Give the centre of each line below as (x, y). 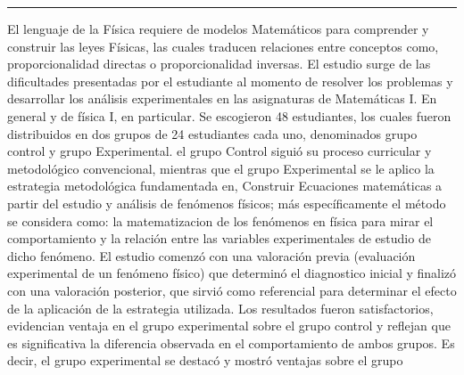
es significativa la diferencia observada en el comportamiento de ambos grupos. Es (231, 342)
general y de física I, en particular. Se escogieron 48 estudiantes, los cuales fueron (229, 115)
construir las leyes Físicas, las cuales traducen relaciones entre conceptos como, (223, 46)
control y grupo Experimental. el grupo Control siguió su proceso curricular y (220, 151)
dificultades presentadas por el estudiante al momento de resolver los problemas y (230, 81)
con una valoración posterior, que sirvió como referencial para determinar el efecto (232, 290)
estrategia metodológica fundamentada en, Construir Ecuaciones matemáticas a (225, 186)
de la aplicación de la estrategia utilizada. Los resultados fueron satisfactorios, (220, 308)
